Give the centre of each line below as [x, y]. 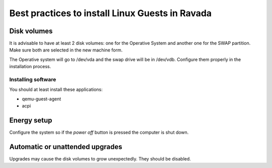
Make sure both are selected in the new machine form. [66, 50]
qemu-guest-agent [42, 99]
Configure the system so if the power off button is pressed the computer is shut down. [99, 132]
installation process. [30, 67]
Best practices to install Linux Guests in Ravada [111, 13]
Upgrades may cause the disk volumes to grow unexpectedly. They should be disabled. [100, 158]
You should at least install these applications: [56, 90]
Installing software [33, 79]
